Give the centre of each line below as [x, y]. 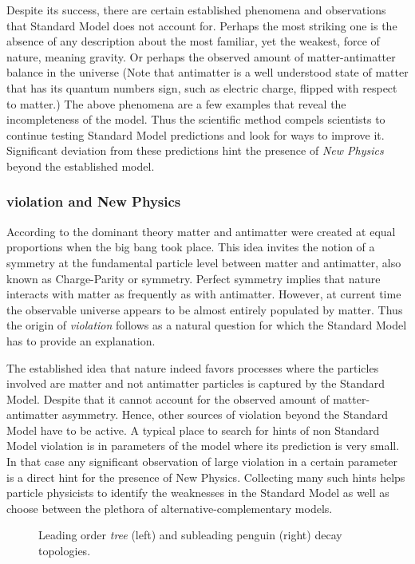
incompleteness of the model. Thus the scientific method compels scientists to [196, 119]
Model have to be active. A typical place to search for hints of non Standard [193, 430]
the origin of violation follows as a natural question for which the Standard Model [207, 325]
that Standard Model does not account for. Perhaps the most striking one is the [202, 25]
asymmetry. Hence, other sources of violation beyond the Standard [225, 414]
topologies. [65, 551]
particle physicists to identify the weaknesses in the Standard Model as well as [198, 493]
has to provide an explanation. [81, 340]
